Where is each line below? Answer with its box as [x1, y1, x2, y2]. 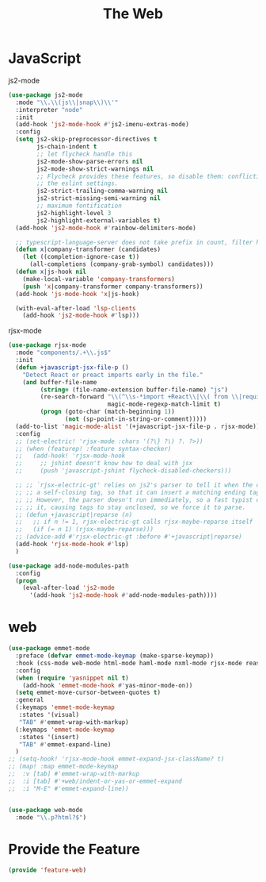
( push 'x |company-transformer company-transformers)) [22, 283, 203, 291]
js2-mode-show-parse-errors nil [36, 157, 144, 165]
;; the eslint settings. [36, 179, 119, 187]
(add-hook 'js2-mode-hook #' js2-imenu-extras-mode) [15, 121, 190, 129]
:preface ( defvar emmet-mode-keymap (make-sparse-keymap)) [15, 652, 215, 660]
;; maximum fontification [36, 202, 123, 210]
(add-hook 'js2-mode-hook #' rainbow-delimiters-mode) [15, 224, 196, 232]
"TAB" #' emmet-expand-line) [18, 740, 112, 749]
